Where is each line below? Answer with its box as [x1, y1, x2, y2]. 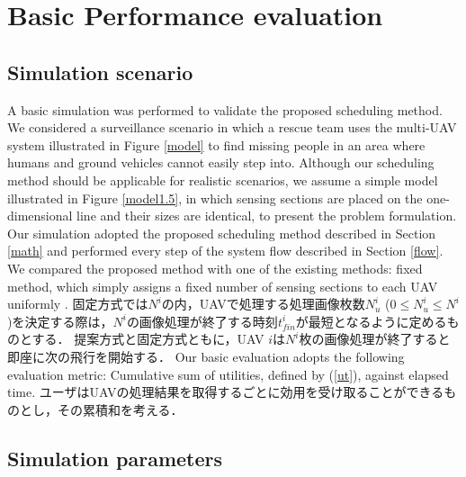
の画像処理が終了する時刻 [126, 311, 278, 330]
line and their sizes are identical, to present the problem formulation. [76, 206, 457, 225]
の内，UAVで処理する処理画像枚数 [161, 294, 365, 313]
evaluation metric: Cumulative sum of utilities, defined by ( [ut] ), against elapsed [7, 364, 449, 383]
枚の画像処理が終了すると [299, 329, 451, 348]
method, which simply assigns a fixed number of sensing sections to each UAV [7, 276, 438, 295]
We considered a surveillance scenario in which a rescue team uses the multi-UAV [7, 118, 457, 137]
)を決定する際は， [7, 311, 113, 330]
